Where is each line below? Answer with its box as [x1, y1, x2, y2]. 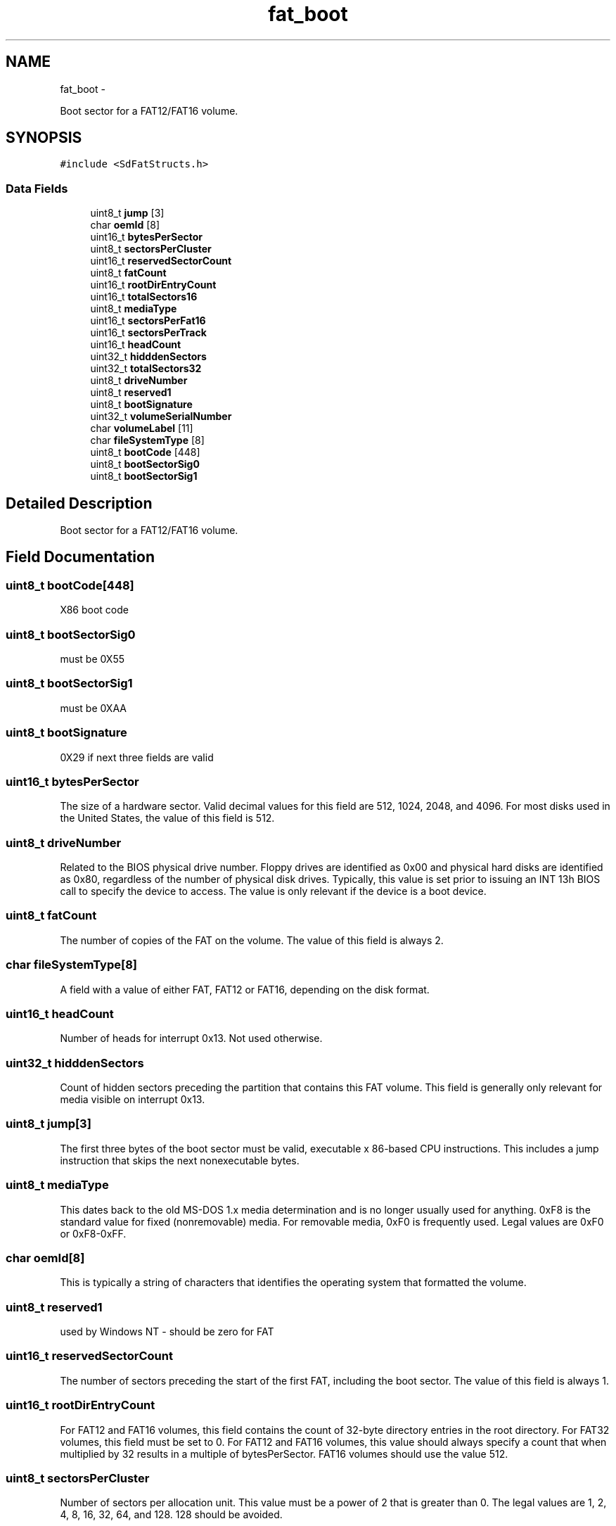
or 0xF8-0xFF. [60, 1227, 127, 1240]
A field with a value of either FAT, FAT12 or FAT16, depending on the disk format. [60, 983, 430, 996]
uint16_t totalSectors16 [90, 291, 198, 303]
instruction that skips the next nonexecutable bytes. [60, 1154, 300, 1166]
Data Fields [6, 181, 68, 196]
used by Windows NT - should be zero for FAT [60, 1325, 274, 1337]
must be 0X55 [60, 653, 125, 665]
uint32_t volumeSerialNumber [90, 410, 232, 423]
